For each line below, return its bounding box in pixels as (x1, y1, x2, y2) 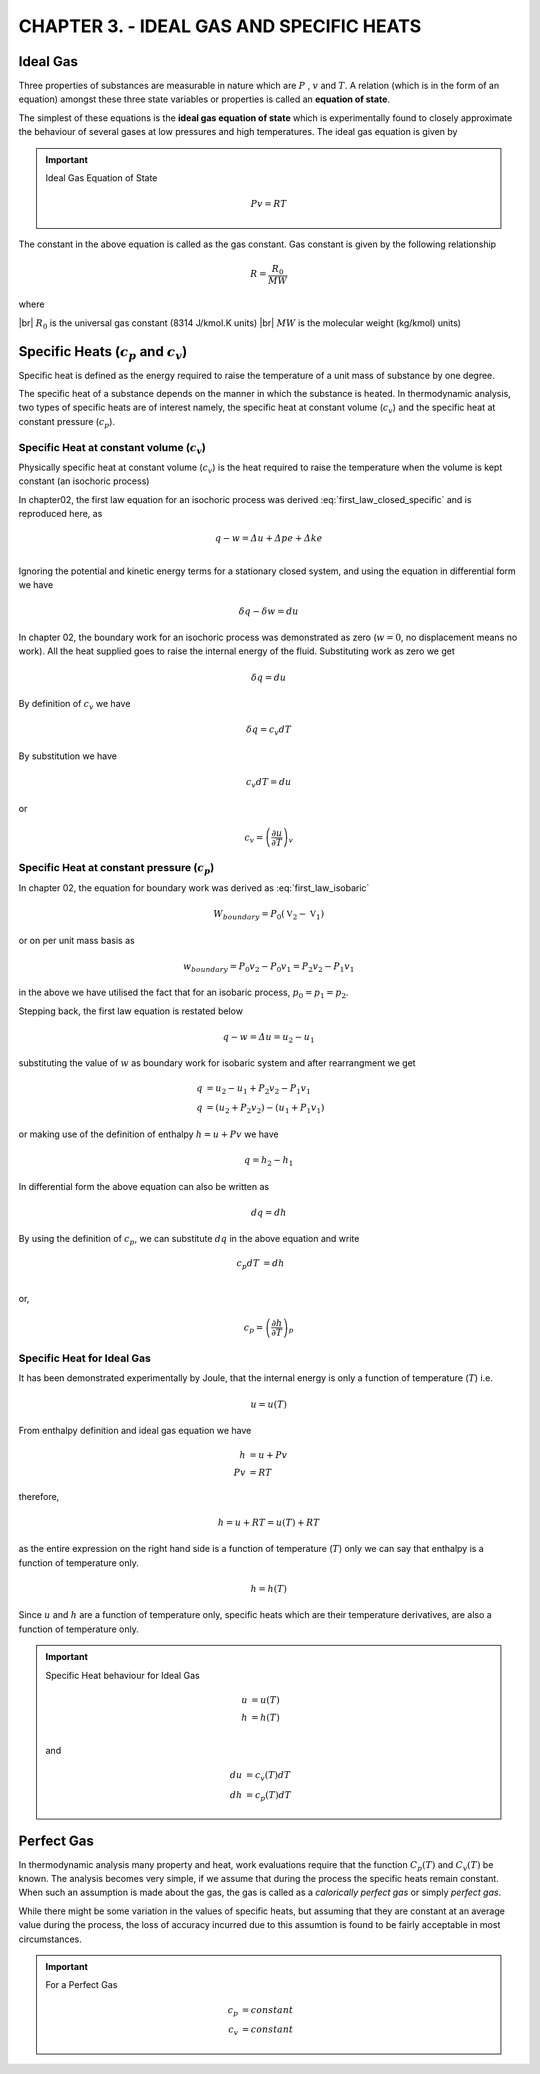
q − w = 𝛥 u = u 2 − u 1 (222, 1031, 315, 1045)
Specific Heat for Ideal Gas (18, 1351, 152, 1365)
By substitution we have (18, 750, 117, 762)
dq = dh (250, 1206, 287, 1218)
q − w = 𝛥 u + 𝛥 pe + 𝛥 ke (215, 533, 323, 544)
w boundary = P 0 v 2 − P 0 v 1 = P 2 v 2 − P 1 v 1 (183, 960, 355, 974)
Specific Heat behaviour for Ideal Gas (45, 1669, 200, 1681)
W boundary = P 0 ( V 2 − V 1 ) (213, 908, 325, 922)
